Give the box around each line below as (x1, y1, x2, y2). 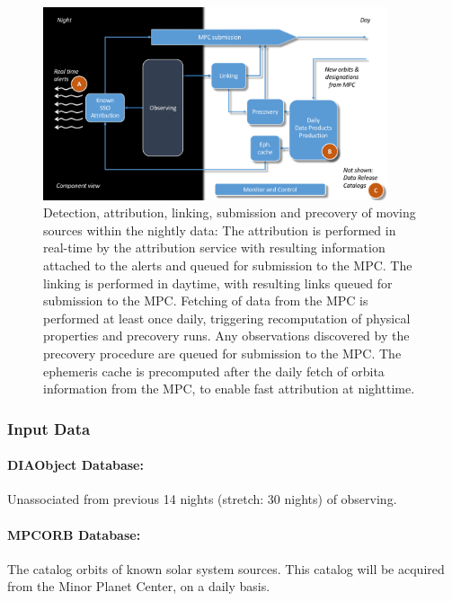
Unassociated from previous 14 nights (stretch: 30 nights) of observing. (7, 490, 397, 508)
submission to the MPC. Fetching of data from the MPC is (43, 291, 368, 310)
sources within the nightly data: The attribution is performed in (43, 220, 396, 239)
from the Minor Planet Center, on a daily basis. (7, 577, 270, 596)
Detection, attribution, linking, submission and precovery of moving (43, 203, 416, 222)
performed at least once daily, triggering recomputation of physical (43, 308, 411, 327)
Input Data (7, 417, 91, 439)
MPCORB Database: (7, 525, 141, 544)
